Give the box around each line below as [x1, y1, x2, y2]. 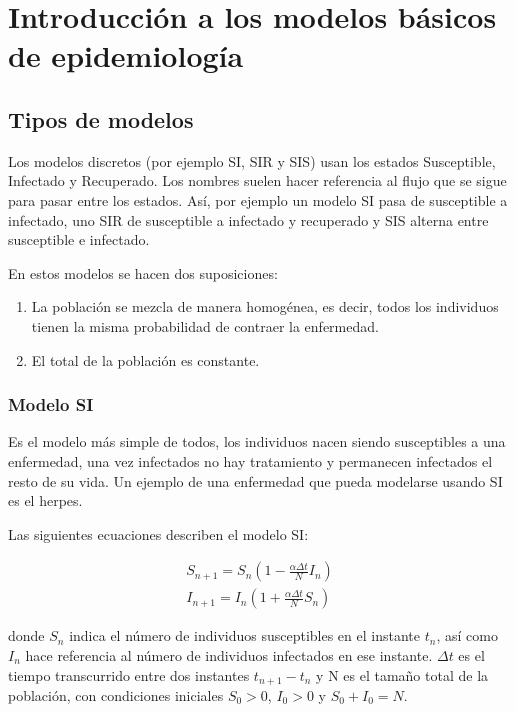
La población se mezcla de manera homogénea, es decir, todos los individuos [31, 296, 499, 317]
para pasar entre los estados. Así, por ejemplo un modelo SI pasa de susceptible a [8, 189, 508, 210]
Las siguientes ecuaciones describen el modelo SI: [8, 523, 309, 544]
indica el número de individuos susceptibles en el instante [69, 625, 420, 646]
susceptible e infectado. [8, 229, 150, 250]
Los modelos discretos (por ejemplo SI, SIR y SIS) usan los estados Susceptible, [8, 150, 496, 171]
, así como [436, 625, 498, 646]
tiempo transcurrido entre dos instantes [8, 664, 250, 685]
